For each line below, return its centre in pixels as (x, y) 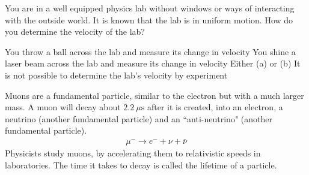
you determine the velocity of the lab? (75, 31)
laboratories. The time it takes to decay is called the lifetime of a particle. (141, 165)
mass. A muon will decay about (63, 107)
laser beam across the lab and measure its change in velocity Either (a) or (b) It (153, 63)
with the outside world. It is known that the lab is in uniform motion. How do (149, 19)
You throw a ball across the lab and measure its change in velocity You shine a (150, 51)
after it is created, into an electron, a (215, 107)
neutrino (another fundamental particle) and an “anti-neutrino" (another (139, 118)
